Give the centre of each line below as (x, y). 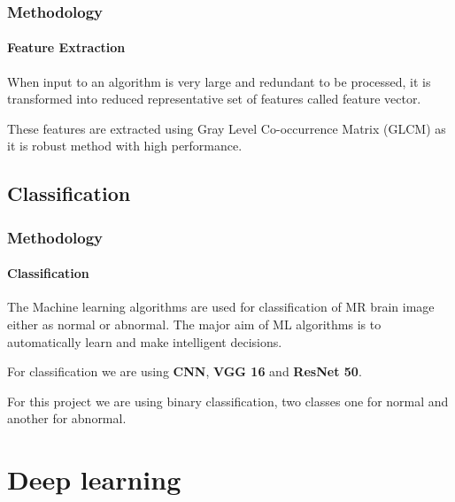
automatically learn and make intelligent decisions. (145, 341)
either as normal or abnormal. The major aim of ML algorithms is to (194, 324)
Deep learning (94, 479)
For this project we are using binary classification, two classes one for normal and (228, 401)
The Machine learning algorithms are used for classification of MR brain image (221, 307)
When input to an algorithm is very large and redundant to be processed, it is (219, 81)
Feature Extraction (66, 47)
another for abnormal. (67, 418)
